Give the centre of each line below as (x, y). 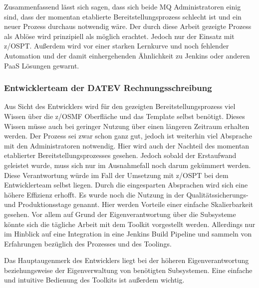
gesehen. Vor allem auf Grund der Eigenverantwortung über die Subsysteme (120, 214)
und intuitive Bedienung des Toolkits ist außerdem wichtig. (94, 280)
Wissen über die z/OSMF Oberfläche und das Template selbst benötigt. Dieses (125, 116)
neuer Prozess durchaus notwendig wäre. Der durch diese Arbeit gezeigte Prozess (128, 26)
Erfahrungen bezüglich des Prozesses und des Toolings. (88, 243)
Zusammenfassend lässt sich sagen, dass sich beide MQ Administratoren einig (123, 6)
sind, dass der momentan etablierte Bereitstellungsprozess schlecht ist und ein (123, 16)
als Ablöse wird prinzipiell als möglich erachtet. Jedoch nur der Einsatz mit (119, 36)
